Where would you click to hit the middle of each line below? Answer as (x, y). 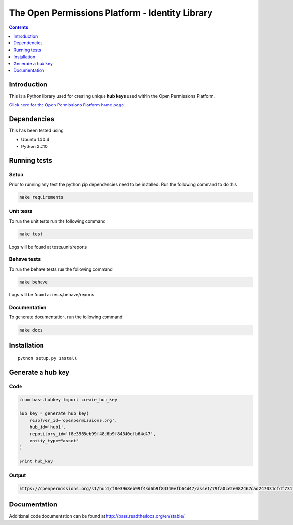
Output (18, 475)
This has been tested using (36, 131)
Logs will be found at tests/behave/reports (52, 294)
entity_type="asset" (54, 441)
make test (31, 234)
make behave (34, 282)
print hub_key (36, 461)
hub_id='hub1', (48, 427)
